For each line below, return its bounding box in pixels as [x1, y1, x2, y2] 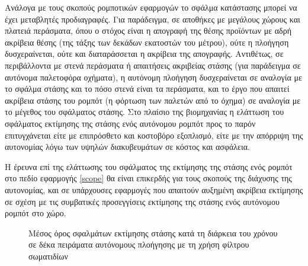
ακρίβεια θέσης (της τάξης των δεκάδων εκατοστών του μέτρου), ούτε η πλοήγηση [5, 36, 289, 48]
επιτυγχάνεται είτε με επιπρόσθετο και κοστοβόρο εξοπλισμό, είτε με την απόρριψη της [5, 129, 303, 141]
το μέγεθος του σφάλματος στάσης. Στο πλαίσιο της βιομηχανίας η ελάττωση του [5, 105, 284, 118]
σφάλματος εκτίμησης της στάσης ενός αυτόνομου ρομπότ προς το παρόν [5, 117, 256, 129]
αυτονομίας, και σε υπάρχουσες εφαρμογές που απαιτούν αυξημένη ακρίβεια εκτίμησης [5, 183, 303, 196]
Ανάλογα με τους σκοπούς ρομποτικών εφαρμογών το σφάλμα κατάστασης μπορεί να [5, 1, 297, 13]
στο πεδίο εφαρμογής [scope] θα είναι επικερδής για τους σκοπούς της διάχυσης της [5, 172, 292, 184]
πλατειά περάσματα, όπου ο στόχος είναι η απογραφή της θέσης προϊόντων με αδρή [5, 24, 292, 37]
